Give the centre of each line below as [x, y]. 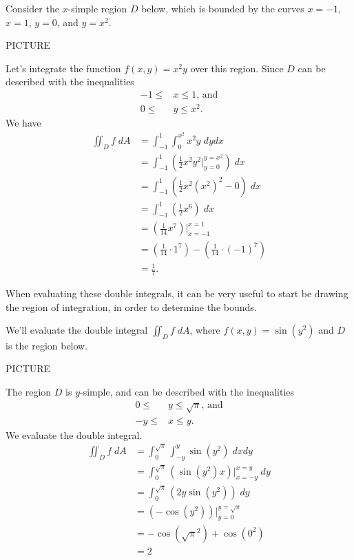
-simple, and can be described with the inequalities [187, 392]
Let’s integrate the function [63, 68]
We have [23, 123]
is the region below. [47, 345]
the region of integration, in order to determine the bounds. [131, 306]
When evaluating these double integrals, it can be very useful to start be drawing [177, 293]
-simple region [97, 8]
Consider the [32, 8]
